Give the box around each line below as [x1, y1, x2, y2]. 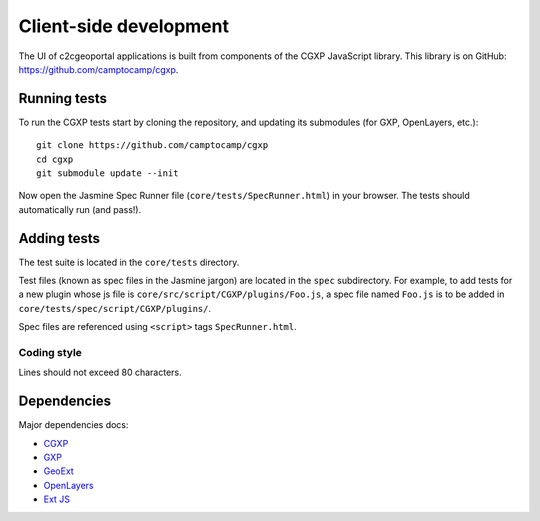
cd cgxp [36, 153, 74, 165]
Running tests [18, 90, 108, 107]
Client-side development [18, 15, 230, 37]
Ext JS [43, 493, 70, 505]
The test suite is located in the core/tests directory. [18, 256, 240, 268]
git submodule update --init [36, 168, 179, 179]
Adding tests [18, 230, 100, 247]
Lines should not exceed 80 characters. [18, 366, 182, 379]
